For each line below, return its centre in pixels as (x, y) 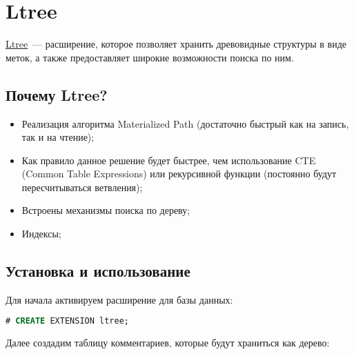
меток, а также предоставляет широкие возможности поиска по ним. (150, 57)
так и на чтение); (58, 137)
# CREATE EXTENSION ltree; (67, 321)
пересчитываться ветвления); (82, 187)
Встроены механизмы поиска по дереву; (106, 210)
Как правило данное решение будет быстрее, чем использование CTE (169, 160)
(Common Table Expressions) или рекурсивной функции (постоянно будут (179, 174)
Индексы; (41, 234)
